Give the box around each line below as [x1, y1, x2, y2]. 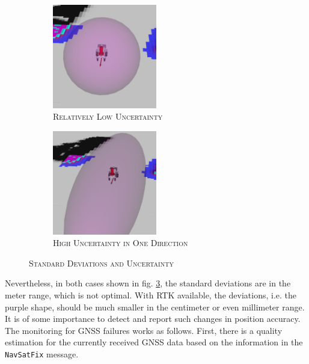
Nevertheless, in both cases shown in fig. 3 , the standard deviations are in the [5, 277, 291, 289]
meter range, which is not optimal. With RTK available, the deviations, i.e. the [5, 289, 296, 301]
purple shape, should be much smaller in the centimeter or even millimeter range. [5, 300, 305, 313]
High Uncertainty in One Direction [53, 236, 188, 249]
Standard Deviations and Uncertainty [29, 256, 174, 269]
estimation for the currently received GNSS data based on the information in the [5, 336, 303, 348]
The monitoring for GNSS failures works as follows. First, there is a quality [5, 324, 283, 336]
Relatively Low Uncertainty [53, 110, 163, 123]
